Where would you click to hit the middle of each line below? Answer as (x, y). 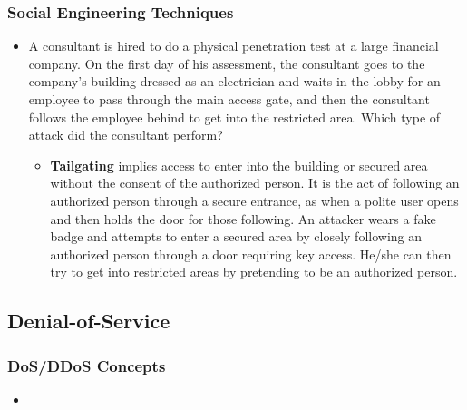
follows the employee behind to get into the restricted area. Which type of (234, 117)
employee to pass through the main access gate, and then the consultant (229, 99)
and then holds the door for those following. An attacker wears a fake (243, 218)
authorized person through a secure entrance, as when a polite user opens (254, 200)
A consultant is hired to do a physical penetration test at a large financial (233, 46)
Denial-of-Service (89, 321)
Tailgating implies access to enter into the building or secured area (239, 165)
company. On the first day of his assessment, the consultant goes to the (227, 63)
